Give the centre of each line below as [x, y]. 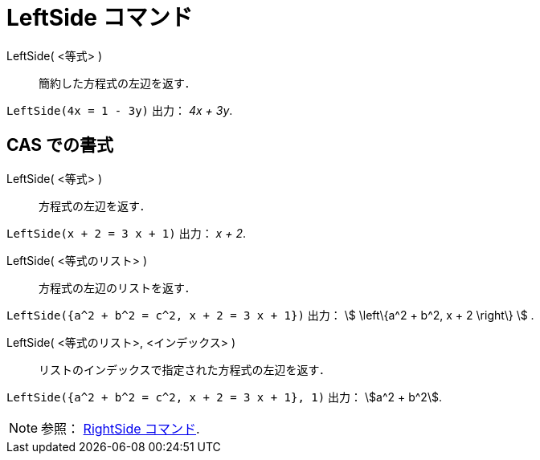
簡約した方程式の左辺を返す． [117, 83]
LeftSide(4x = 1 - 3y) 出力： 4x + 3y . [120, 110]
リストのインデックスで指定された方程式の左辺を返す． [185, 369]
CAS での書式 [60, 145]
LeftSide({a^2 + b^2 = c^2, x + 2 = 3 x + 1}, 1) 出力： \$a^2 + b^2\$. [224, 397]
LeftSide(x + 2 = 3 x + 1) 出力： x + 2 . [126, 233]
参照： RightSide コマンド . [121, 428]
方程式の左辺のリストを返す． [117, 287]
